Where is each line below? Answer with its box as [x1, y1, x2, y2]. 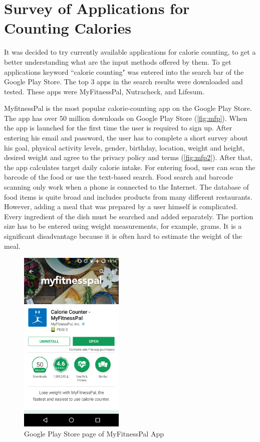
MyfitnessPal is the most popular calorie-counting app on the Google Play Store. [4, 103, 252, 113]
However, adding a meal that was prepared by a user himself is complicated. [4, 201, 238, 212]
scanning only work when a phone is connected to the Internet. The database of [4, 182, 249, 192]
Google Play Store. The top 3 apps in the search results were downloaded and [4, 76, 243, 87]
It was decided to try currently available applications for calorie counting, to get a [4, 47, 256, 57]
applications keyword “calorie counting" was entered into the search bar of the [4, 66, 244, 77]
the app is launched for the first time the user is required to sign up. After [4, 122, 232, 133]
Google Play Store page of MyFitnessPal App [24, 428, 164, 438]
